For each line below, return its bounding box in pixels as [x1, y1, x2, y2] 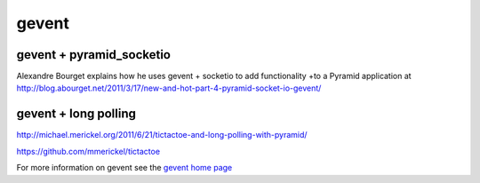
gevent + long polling [16, 107, 137, 122]
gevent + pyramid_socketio [16, 47, 171, 62]
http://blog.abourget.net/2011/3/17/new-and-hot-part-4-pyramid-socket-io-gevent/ [16, 83, 322, 93]
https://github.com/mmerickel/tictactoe [16, 146, 160, 156]
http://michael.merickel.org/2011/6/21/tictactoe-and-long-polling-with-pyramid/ [16, 130, 308, 140]
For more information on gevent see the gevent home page [16, 163, 233, 173]
